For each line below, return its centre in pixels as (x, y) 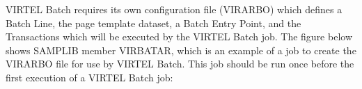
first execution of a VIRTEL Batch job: (89, 77)
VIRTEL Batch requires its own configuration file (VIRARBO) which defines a (174, 9)
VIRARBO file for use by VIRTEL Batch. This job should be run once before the (180, 64)
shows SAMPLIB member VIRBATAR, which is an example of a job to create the (181, 50)
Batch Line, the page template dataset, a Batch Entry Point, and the (154, 23)
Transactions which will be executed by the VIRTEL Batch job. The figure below (179, 37)
